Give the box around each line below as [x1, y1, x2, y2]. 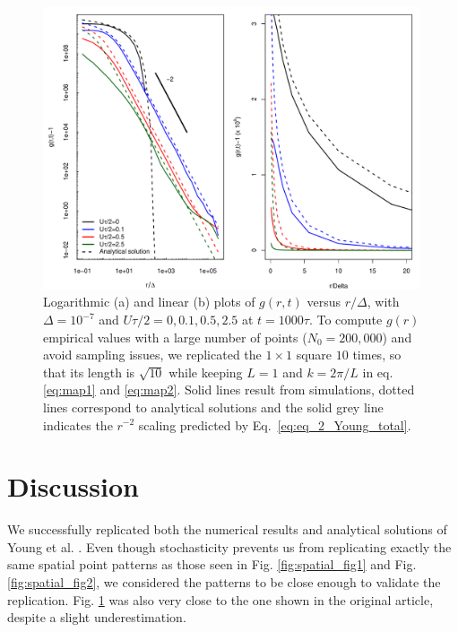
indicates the [43, 415, 113, 434]
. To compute [308, 310, 383, 328]
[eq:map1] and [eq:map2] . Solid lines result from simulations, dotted [43, 380, 415, 399]
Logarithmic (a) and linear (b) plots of [43, 292, 255, 311]
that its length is [43, 362, 135, 381]
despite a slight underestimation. [7, 608, 186, 627]
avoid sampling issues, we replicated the [43, 345, 262, 364]
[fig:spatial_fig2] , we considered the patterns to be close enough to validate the [7, 573, 441, 592]
